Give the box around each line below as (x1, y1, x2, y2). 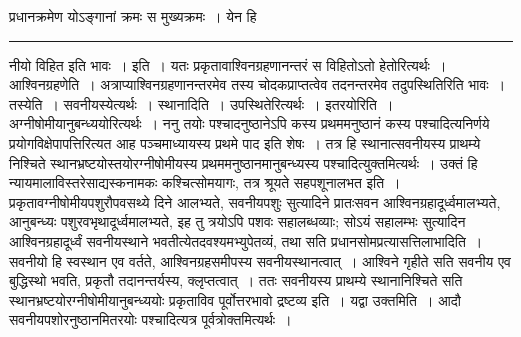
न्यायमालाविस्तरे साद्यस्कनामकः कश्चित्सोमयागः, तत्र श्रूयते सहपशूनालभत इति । (9, 172, 401, 193)
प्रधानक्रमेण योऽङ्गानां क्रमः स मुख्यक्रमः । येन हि (9, 6, 257, 26)
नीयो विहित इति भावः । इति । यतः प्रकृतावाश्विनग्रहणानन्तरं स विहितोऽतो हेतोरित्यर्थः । (9, 54, 447, 75)
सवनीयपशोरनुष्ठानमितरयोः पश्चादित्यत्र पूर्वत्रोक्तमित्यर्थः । (9, 309, 292, 330)
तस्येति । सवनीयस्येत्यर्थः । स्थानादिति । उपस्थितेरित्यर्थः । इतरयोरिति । (9, 93, 394, 114)
